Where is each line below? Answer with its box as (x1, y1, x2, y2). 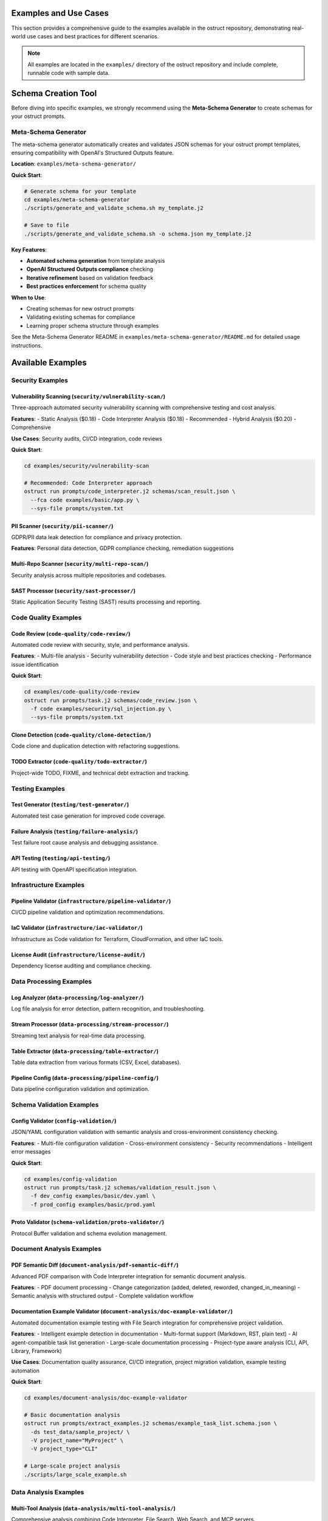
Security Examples (11, 376, 68, 385)
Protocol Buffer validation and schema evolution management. (11, 1230, 167, 1237)
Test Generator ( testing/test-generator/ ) (11, 801, 129, 809)
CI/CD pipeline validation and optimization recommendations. (11, 908, 165, 916)
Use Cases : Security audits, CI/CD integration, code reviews (11, 435, 162, 442)
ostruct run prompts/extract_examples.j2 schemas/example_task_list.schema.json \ (24, 1420, 278, 1427)
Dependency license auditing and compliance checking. (11, 962, 152, 970)
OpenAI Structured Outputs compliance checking (26, 265, 154, 273)
